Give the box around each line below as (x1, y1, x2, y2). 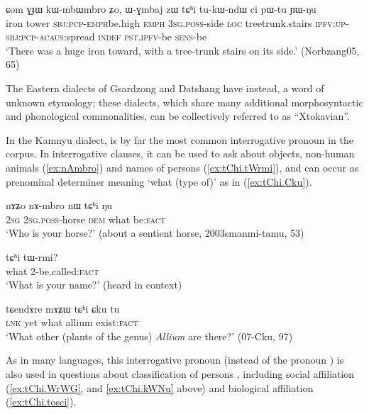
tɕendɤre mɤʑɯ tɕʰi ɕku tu (6, 301, 120, 315)
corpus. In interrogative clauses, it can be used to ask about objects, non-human (6, 146, 355, 161)
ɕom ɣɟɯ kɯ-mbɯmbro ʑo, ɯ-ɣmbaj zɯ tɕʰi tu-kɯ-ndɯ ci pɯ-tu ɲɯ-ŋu (6, 1, 316, 16)
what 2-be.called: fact (6, 263, 99, 278)
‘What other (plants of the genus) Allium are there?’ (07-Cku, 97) (6, 328, 293, 343)
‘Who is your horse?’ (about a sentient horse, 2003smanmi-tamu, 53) (6, 225, 304, 240)
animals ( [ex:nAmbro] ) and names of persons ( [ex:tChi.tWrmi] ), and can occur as (6, 160, 359, 174)
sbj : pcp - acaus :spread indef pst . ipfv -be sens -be (6, 29, 207, 44)
